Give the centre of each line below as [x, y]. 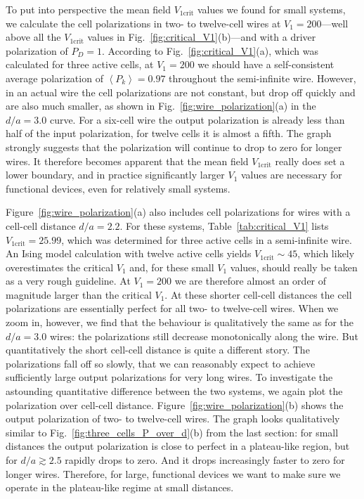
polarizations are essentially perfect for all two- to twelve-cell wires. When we [172, 308]
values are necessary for [292, 175]
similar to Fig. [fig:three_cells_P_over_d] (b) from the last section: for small [172, 432]
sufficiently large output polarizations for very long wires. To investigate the [169, 377]
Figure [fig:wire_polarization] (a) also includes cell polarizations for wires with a [178, 212]
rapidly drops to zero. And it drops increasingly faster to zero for [205, 460]
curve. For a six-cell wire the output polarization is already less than [197, 119]
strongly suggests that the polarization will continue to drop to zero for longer [174, 147]
